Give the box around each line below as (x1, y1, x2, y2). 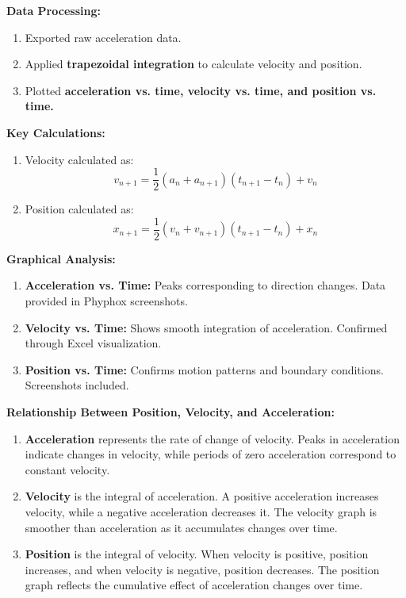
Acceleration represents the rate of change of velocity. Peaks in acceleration (25, 430, 400, 447)
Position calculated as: (25, 201, 134, 217)
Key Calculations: (6, 124, 105, 140)
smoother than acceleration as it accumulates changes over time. (25, 519, 338, 535)
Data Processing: (6, 2, 101, 18)
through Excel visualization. (25, 335, 162, 351)
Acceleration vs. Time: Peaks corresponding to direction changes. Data (25, 277, 386, 293)
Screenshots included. (25, 377, 129, 393)
